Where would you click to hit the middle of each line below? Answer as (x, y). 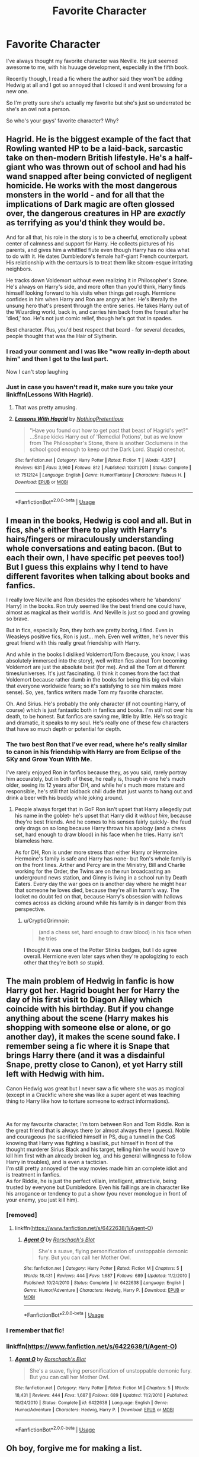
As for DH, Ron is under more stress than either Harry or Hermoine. (97, 852)
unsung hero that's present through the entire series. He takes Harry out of (98, 305)
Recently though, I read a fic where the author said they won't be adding (94, 78)
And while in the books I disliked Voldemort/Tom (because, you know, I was (98, 654)
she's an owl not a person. (38, 109)
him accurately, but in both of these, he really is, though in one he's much (96, 778)
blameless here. (34, 841)
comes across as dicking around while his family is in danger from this (100, 903)
